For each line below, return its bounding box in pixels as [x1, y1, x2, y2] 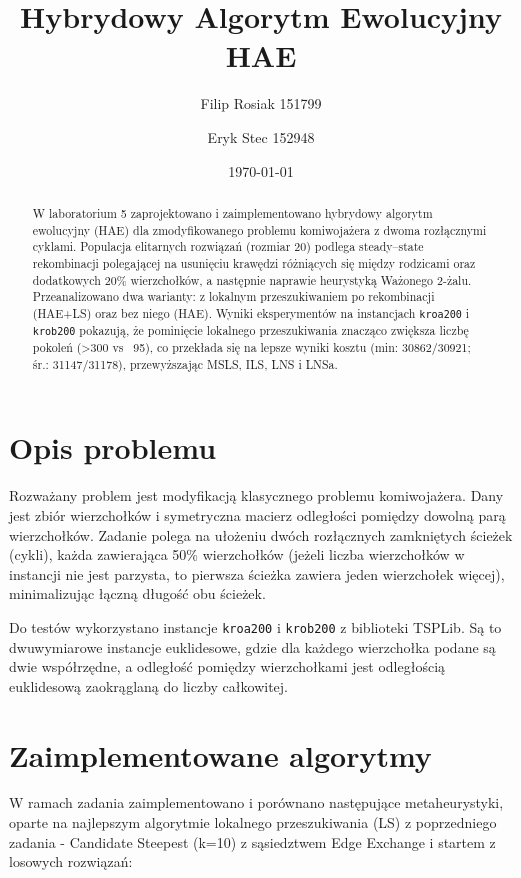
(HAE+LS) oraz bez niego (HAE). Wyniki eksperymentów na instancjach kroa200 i [32, 304, 470, 321]
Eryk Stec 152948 [207, 126, 315, 147]
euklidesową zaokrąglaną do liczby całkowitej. [9, 675, 288, 696]
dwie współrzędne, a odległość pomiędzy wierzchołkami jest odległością [9, 656, 446, 677]
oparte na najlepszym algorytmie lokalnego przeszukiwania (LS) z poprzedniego [9, 812, 497, 833]
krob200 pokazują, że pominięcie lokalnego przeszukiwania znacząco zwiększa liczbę [32, 321, 469, 338]
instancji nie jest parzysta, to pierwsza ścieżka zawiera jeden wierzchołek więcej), [9, 563, 505, 584]
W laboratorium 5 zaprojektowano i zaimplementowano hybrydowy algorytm [32, 204, 433, 221]
